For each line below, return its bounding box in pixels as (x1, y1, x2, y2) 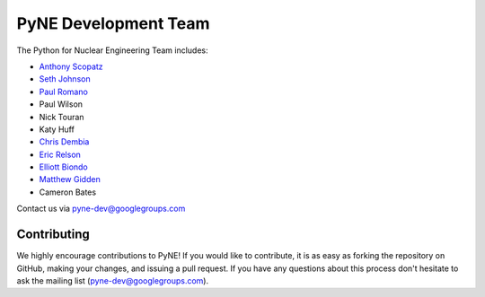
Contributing (16, 227, 90, 242)
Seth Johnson (39, 74, 91, 84)
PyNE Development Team (16, 13, 210, 33)
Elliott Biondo (39, 162, 89, 172)
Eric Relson (39, 149, 81, 160)
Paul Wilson (39, 99, 84, 109)
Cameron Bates (39, 187, 97, 197)
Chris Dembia (39, 136, 90, 147)
